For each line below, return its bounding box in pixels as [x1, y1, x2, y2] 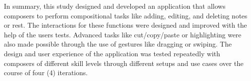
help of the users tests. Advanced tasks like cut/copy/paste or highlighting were [4, 29, 241, 39]
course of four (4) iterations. [4, 67, 88, 78]
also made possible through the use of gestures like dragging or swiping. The [4, 39, 232, 49]
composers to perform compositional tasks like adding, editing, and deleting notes [4, 10, 248, 20]
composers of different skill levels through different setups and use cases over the [4, 58, 244, 68]
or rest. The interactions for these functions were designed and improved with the [4, 20, 247, 30]
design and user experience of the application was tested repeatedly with [4, 48, 220, 58]
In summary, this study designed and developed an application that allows [4, 1, 226, 11]
